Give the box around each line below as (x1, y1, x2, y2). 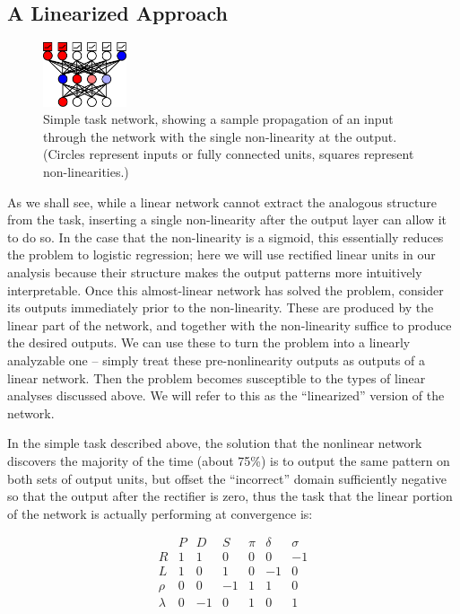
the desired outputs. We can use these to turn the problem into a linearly (7, 333, 411, 352)
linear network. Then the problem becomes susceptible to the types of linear (7, 368, 426, 387)
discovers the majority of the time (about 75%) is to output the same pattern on (7, 451, 450, 469)
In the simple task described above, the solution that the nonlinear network (7, 434, 422, 452)
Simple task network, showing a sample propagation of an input (43, 110, 394, 128)
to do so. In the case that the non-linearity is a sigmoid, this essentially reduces (7, 227, 444, 246)
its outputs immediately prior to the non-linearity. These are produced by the (7, 298, 434, 317)
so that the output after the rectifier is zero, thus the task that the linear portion (7, 487, 453, 505)
